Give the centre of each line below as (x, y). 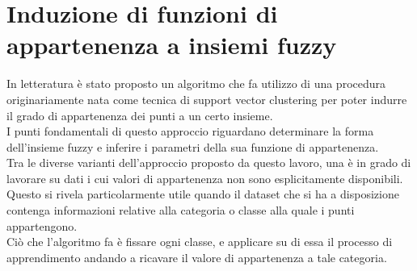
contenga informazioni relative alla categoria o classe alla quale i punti (181, 210)
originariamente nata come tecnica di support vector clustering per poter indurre (207, 99)
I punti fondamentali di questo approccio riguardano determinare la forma (190, 131)
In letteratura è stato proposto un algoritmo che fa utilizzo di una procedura (196, 83)
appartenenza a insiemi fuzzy (172, 45)
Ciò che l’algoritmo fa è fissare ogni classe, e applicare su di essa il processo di (200, 242)
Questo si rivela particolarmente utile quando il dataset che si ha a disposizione (203, 194)
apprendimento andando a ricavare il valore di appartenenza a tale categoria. (197, 257)
